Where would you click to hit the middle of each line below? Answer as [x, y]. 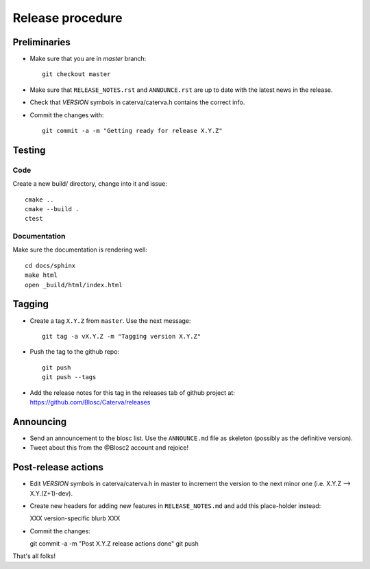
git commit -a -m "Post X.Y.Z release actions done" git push [114, 544]
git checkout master [76, 74]
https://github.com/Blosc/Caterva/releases [90, 402]
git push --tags [69, 377]
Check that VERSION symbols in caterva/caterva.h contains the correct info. [137, 102]
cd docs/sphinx [50, 265]
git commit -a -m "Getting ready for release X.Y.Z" [132, 131]
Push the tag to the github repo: [75, 352]
